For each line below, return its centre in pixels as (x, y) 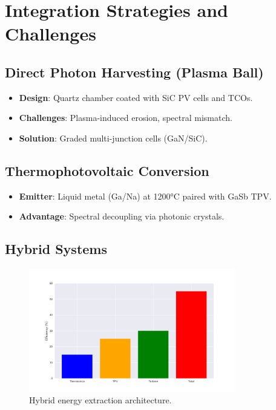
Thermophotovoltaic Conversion (107, 170)
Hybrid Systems (56, 249)
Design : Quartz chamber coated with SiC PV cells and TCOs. (136, 97)
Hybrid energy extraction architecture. (100, 400)
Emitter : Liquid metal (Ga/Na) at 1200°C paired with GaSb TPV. (145, 196)
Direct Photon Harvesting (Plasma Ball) (134, 72)
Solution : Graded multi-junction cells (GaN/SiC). (113, 138)
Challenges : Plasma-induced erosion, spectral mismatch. (126, 118)
